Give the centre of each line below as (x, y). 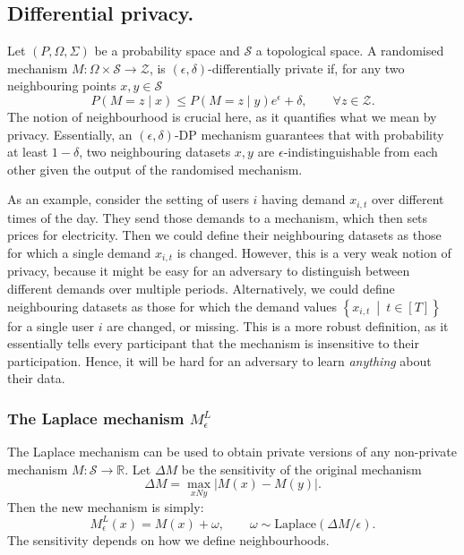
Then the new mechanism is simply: (106, 506)
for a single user (51, 325)
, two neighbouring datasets (155, 152)
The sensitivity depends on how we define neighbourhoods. (168, 539)
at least (28, 152)
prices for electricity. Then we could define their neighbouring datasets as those (224, 235)
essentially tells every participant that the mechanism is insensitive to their (213, 343)
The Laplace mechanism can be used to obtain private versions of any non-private (232, 452)
